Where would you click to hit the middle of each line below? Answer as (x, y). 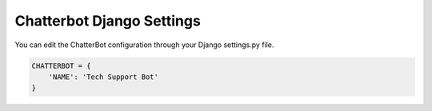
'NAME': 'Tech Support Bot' (104, 77)
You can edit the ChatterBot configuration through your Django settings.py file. (144, 45)
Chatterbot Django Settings (108, 21)
